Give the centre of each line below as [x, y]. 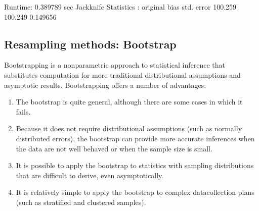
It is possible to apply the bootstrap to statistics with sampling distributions [135, 165]
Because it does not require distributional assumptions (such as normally [129, 128]
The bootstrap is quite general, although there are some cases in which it [129, 102]
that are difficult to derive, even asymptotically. [90, 175]
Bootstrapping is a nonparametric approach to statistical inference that [115, 65]
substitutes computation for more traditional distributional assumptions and [122, 74]
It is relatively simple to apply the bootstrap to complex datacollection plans [135, 192]
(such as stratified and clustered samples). [81, 202]
